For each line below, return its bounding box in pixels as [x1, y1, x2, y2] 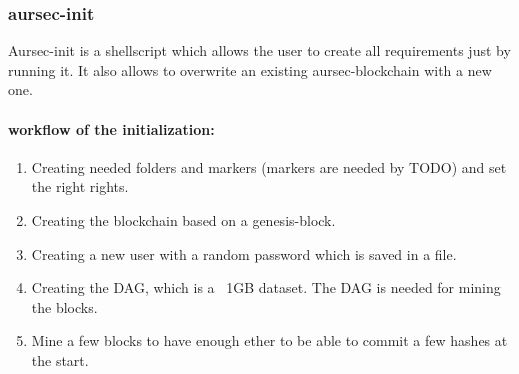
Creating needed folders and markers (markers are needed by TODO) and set [31, 156, 507, 177]
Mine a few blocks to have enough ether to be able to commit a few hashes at [31, 330, 508, 351]
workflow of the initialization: [8, 118, 215, 139]
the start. [31, 349, 89, 370]
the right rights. [31, 176, 129, 197]
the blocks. [31, 296, 98, 317]
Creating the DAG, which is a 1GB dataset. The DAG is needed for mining [31, 277, 501, 298]
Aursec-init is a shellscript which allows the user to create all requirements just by [8, 40, 511, 61]
